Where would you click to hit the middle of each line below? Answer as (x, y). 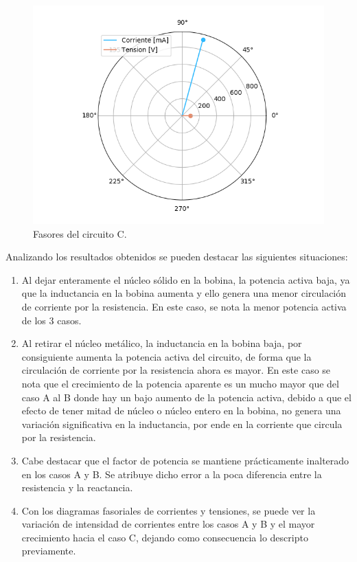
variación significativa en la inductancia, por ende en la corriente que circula (182, 424)
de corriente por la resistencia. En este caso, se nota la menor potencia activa (184, 306)
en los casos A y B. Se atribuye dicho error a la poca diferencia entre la (172, 474)
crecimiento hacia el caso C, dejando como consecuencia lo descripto (165, 537)
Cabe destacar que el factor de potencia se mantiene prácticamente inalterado (185, 460)
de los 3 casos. (51, 320)
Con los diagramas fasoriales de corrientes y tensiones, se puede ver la (169, 510)
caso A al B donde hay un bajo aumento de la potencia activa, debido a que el (186, 397)
